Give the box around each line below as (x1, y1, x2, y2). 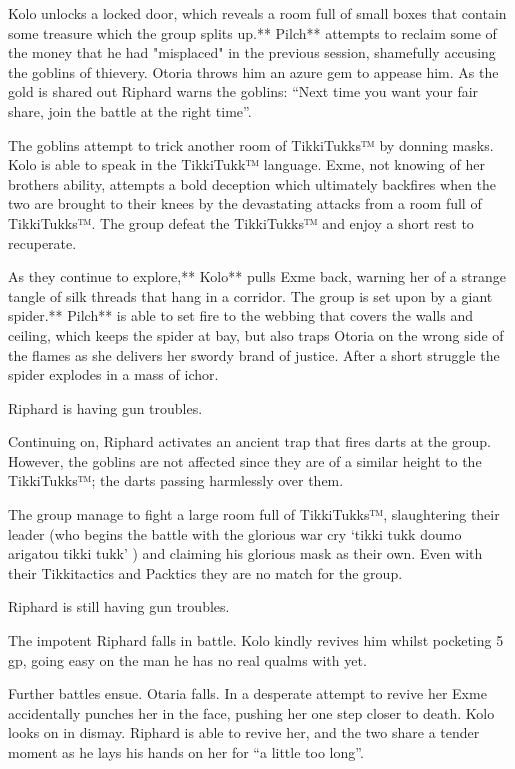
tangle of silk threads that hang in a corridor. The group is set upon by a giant (8, 285, 493, 306)
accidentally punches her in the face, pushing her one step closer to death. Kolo (8, 702, 495, 723)
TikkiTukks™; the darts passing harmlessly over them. (8, 470, 344, 491)
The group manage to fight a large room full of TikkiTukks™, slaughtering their (8, 504, 500, 525)
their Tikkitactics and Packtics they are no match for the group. (8, 562, 403, 583)
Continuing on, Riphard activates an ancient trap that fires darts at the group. (8, 431, 491, 452)
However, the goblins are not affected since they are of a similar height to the (8, 450, 482, 471)
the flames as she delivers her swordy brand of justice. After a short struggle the (8, 344, 500, 365)
